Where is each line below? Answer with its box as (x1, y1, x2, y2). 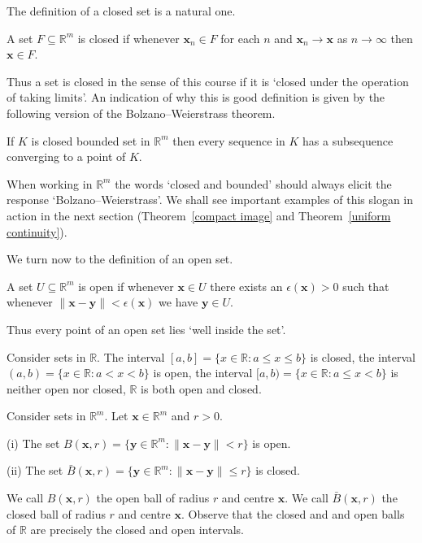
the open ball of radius (96, 489, 210, 506)
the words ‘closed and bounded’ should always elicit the (115, 175, 392, 192)
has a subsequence (302, 132, 394, 149)
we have (159, 293, 198, 311)
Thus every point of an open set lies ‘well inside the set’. (7, 320, 286, 337)
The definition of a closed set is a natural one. (7, 2, 236, 19)
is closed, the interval (310, 348, 415, 365)
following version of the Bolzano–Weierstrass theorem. (7, 104, 276, 121)
